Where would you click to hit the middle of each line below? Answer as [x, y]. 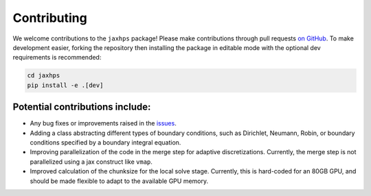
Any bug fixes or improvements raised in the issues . [103, 123]
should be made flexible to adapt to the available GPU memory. [119, 181]
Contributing [50, 18]
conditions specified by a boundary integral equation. [105, 142]
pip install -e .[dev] [65, 85]
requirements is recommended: [57, 58]
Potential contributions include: [82, 107]
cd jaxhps [44, 76]
